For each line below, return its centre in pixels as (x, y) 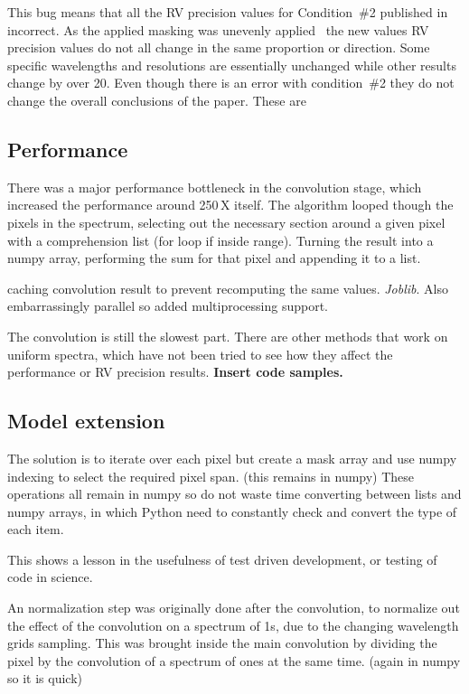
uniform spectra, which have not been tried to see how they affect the (200, 354)
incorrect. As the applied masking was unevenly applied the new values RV (218, 29)
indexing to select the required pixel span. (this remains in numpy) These (211, 476)
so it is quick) (45, 678)
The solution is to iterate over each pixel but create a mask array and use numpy (232, 458)
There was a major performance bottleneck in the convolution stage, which (215, 187)
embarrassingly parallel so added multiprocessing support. (168, 306)
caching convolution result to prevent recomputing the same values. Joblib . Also (228, 288)
